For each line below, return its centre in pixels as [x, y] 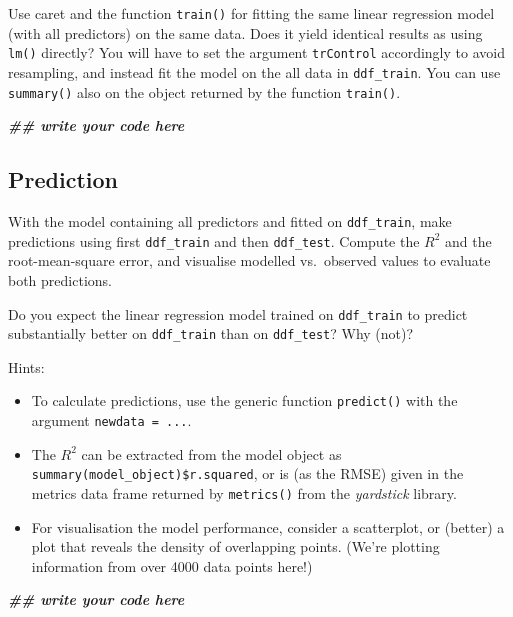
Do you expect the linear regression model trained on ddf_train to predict [238, 313]
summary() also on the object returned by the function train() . [204, 91]
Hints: [26, 366]
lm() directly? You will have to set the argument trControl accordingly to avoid [256, 52]
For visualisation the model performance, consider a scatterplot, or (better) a [268, 526]
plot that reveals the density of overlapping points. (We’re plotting [235, 546]
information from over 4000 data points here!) [172, 565]
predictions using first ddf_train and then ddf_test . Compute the [214, 240]
